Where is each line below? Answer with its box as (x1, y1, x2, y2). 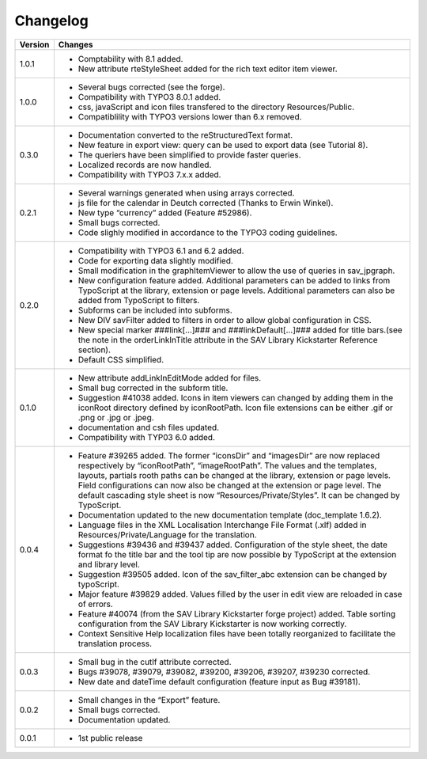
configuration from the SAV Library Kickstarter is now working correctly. (77, 618, 347, 629)
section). (77, 344, 111, 355)
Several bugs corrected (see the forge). (77, 82, 225, 93)
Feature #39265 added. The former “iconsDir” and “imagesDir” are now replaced (77, 450, 380, 461)
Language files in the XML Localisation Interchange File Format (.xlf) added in (77, 519, 367, 530)
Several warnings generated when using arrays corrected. (77, 187, 295, 198)
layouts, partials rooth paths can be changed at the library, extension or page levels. (77, 469, 391, 480)
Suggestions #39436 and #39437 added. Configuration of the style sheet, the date (77, 539, 387, 550)
